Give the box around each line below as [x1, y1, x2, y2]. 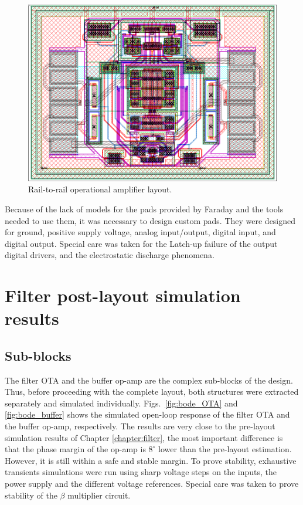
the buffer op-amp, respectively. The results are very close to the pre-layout [5, 420, 275, 432]
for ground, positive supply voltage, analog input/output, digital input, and [5, 226, 276, 238]
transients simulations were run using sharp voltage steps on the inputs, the [5, 466, 277, 478]
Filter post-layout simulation [5, 283, 241, 307]
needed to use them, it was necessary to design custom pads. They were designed [5, 214, 296, 226]
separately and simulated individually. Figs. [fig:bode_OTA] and [5, 396, 238, 409]
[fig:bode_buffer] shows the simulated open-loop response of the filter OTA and [5, 408, 290, 421]
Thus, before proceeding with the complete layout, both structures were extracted [5, 385, 299, 398]
